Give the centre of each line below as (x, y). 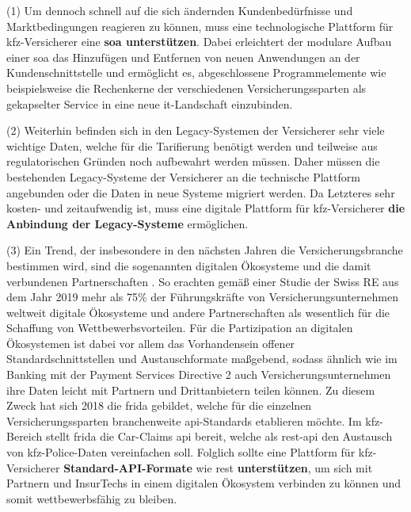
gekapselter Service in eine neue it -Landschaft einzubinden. (150, 103)
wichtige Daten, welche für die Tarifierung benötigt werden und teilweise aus (192, 145)
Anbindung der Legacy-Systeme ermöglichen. (127, 223)
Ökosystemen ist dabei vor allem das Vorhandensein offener (151, 343)
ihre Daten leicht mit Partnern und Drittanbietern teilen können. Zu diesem (191, 390)
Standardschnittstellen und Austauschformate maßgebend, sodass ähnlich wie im (202, 359)
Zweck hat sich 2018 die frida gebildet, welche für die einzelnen (159, 405)
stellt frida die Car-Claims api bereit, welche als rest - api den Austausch (219, 436)
